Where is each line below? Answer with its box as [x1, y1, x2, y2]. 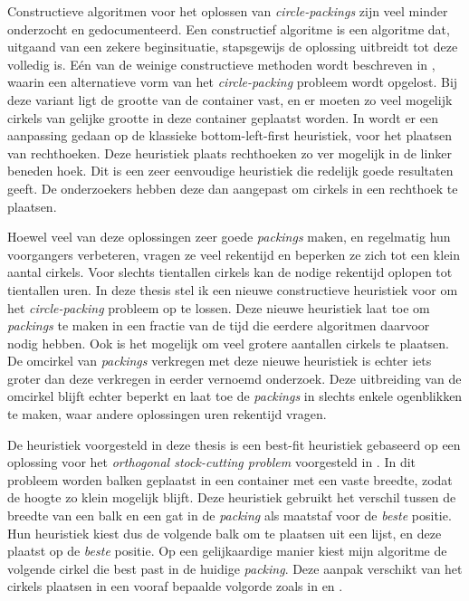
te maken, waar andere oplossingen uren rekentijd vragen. [7, 405, 327, 424]
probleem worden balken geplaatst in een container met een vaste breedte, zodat [7, 470, 453, 489]
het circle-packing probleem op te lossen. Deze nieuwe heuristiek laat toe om [7, 298, 430, 317]
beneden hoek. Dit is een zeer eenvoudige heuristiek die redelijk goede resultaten [7, 161, 454, 180]
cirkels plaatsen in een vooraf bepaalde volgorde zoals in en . [7, 577, 343, 596]
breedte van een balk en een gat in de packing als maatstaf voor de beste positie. [7, 506, 452, 525]
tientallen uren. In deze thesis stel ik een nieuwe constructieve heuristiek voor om [7, 280, 458, 299]
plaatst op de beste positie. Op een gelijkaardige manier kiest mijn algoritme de [7, 541, 447, 560]
